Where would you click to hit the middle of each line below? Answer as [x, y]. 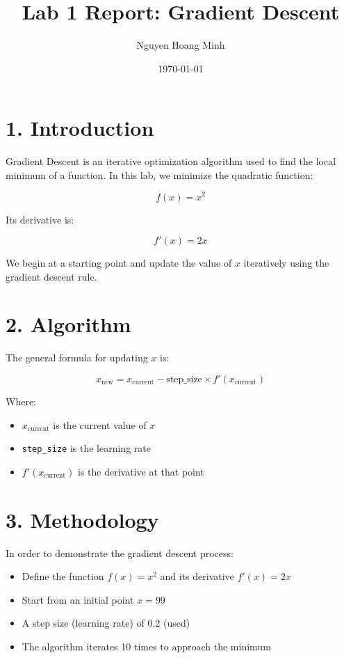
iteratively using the [286, 263]
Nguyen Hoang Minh [181, 45]
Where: [21, 401]
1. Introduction [80, 128]
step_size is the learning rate [86, 448]
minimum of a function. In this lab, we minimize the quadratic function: [159, 174]
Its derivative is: [40, 219]
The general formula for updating [77, 358]
